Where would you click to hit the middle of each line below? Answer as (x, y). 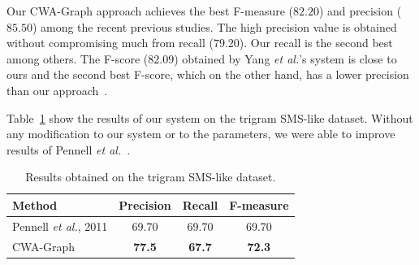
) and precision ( (360, 11)
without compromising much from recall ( (110, 43)
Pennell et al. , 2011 (60, 226)
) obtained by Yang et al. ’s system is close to (285, 58)
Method (35, 204)
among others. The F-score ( (78, 58)
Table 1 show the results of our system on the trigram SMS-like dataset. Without (210, 117)
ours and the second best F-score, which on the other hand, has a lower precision (208, 74)
